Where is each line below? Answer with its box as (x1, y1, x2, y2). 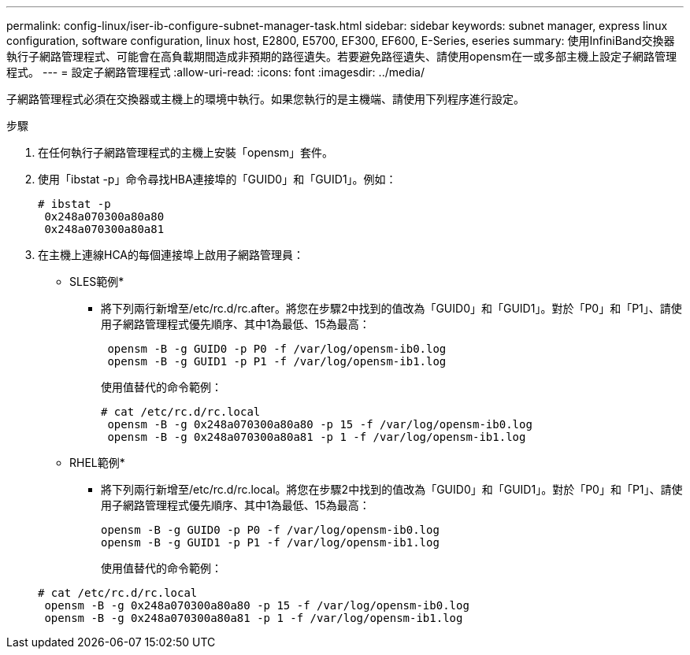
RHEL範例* (69, 456, 125, 469)
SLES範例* (69, 275, 124, 288)
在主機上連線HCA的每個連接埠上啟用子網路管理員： (38, 248, 305, 261)
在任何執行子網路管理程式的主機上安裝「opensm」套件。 (38, 146, 334, 159)
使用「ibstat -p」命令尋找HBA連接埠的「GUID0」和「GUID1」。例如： (38, 172, 397, 186)
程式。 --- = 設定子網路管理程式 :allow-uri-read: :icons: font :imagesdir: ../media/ (6, 65, 425, 79)
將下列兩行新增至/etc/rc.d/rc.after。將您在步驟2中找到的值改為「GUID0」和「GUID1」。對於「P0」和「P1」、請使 (101, 302, 682, 315)
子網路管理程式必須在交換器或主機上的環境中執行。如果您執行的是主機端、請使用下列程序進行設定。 (6, 92, 525, 105)
